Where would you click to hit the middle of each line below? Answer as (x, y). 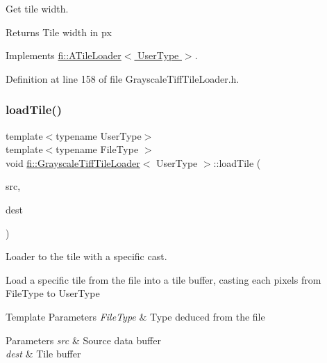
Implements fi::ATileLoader (64, 55)
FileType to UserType (53, 293)
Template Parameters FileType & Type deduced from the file (135, 316)
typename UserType (99, 135)
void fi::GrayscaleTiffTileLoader (73, 162)
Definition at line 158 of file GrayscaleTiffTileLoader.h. (123, 78)
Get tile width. (37, 8)
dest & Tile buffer (43, 354)
